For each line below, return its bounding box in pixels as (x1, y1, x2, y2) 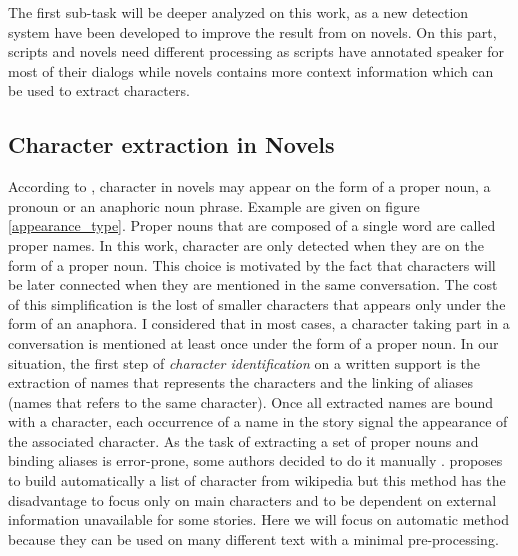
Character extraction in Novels (8, 129, 335, 160)
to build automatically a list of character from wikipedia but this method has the (8, 470, 506, 491)
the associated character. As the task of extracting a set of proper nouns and (8, 430, 479, 451)
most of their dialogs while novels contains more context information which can (8, 60, 494, 81)
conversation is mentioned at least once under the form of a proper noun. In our (8, 332, 499, 353)
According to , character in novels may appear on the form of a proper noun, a (8, 176, 491, 197)
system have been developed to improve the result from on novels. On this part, (8, 21, 497, 42)
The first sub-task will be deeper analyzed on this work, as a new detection (8, 2, 469, 22)
